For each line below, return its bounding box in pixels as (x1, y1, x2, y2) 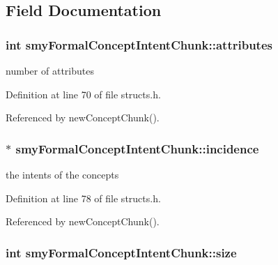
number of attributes (6, 63, 94, 77)
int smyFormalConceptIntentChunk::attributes (6, 36, 272, 53)
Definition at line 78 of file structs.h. (6, 190, 161, 205)
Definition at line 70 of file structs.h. (6, 86, 161, 101)
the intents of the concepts (6, 167, 119, 181)
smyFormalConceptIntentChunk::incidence (15, 139, 259, 157)
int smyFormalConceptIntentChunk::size (6, 243, 237, 261)
